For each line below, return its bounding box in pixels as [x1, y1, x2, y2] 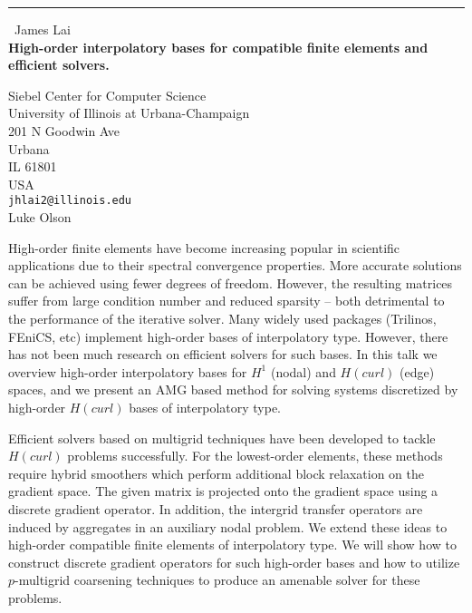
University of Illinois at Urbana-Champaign [8, 103, 250, 122]
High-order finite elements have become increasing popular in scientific [8, 238, 400, 257]
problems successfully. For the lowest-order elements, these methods [67, 446, 443, 465]
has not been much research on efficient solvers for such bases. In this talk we [8, 345, 438, 364]
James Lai [14, 20, 71, 38]
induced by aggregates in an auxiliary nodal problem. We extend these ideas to [8, 517, 448, 536]
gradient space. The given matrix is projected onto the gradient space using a [8, 482, 438, 501]
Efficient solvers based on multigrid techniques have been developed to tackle [8, 428, 436, 447]
